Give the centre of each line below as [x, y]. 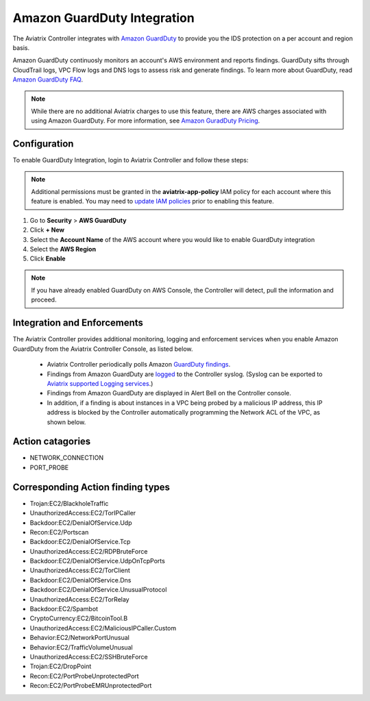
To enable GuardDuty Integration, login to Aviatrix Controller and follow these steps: [131, 160]
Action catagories [52, 442]
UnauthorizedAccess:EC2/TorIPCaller [83, 513]
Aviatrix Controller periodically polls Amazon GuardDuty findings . [139, 365]
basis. [21, 47]
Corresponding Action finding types [91, 487]
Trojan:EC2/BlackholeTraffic [69, 503]
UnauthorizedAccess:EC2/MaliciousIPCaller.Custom [103, 628]
